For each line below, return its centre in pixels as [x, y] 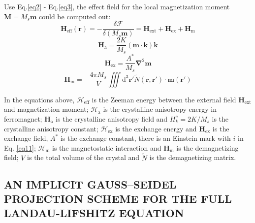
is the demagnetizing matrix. [193, 157]
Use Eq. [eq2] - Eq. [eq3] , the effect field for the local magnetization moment [117, 6]
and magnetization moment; [46, 109]
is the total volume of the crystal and [83, 157]
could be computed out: [75, 16]
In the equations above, [39, 99]
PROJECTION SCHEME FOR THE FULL [118, 198]
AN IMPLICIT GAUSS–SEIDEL [90, 184]
